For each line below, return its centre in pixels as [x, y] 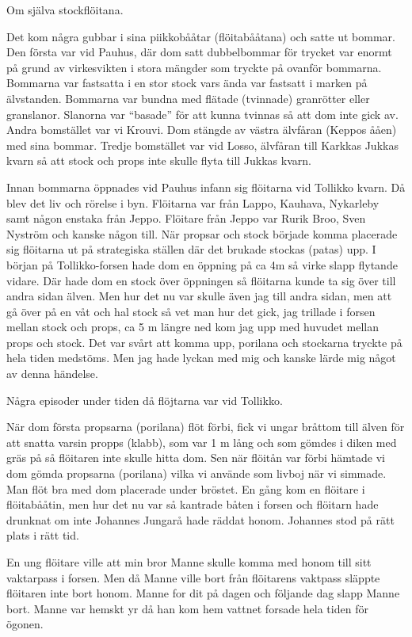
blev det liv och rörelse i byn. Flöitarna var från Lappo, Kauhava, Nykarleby [193, 202]
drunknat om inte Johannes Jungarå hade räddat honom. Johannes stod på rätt [200, 519]
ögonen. [25, 624]
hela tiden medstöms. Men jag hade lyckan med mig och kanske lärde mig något [201, 358]
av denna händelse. [52, 374]
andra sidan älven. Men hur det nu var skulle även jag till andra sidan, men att [199, 296]
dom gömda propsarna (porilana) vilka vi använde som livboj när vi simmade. [196, 473]
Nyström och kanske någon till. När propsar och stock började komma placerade [202, 233]
